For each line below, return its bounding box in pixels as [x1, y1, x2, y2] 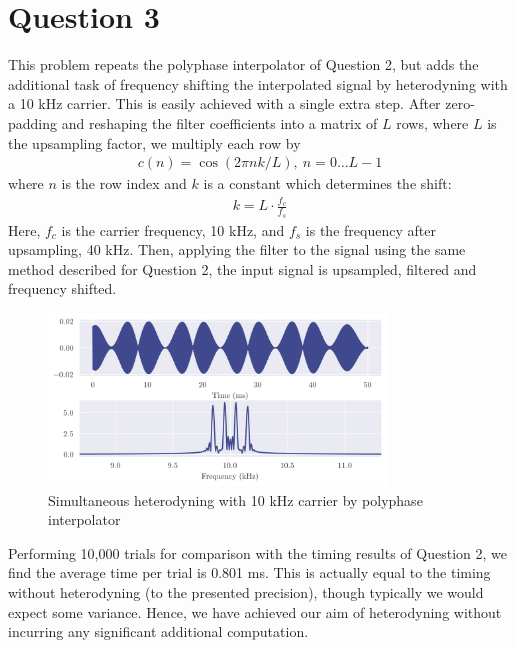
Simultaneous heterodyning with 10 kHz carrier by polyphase [48, 489, 423, 510]
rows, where [396, 112, 469, 133]
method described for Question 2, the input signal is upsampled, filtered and [8, 258, 477, 279]
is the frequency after [305, 219, 436, 240]
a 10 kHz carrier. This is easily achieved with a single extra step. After [8, 93, 441, 114]
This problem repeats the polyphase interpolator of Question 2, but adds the [8, 54, 479, 75]
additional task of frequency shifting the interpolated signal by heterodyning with [8, 73, 508, 94]
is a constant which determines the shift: [203, 173, 452, 194]
